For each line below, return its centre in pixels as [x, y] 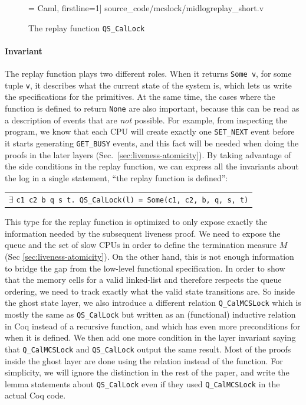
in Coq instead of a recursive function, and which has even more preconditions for [153, 326]
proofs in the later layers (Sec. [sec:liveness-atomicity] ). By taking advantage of [148, 154]
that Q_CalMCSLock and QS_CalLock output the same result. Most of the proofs [148, 349]
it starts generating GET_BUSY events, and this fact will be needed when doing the [152, 143]
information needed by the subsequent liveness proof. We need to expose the [143, 233]
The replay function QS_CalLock [87, 27]
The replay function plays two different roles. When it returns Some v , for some [148, 74]
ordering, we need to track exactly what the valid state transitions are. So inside [150, 291]
